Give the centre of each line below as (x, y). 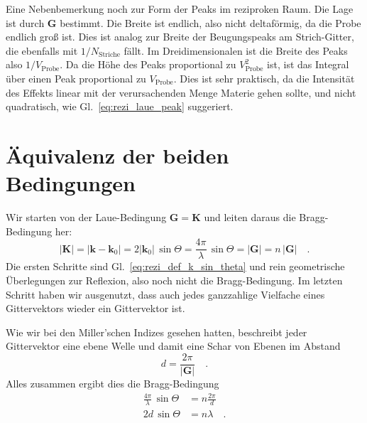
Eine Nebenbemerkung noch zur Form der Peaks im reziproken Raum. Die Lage (180, 9)
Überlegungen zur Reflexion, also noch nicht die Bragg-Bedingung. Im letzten (174, 280)
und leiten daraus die (250, 217)
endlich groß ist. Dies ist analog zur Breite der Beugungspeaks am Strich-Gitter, (180, 37)
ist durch (25, 22)
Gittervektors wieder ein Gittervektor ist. (95, 308)
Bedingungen (71, 183)
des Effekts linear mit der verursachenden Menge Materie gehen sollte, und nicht (181, 92)
